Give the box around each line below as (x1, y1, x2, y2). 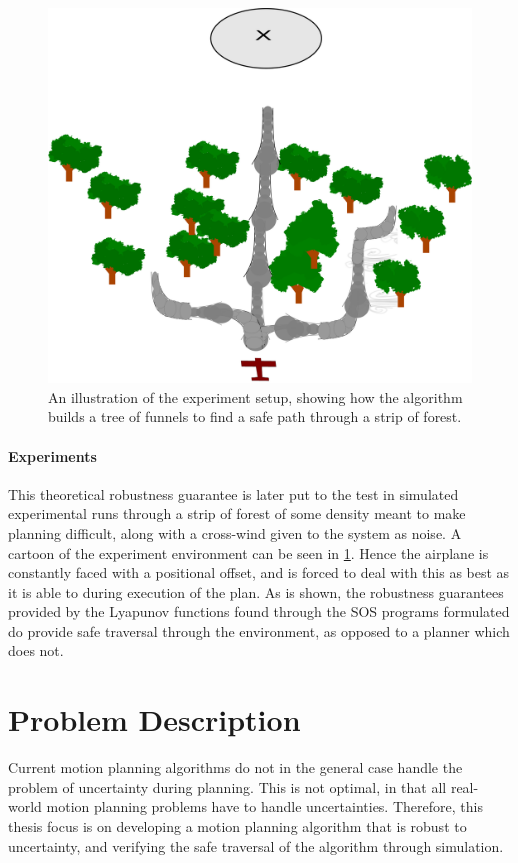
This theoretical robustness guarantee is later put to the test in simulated (8, 483, 459, 504)
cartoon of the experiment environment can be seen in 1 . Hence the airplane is (8, 542, 489, 563)
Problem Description (8, 699, 301, 740)
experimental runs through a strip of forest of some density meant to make (8, 503, 466, 524)
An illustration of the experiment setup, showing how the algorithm (48, 386, 463, 407)
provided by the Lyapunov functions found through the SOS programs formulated (8, 601, 510, 622)
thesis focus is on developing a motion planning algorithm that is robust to (8, 815, 467, 836)
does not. (8, 640, 64, 661)
